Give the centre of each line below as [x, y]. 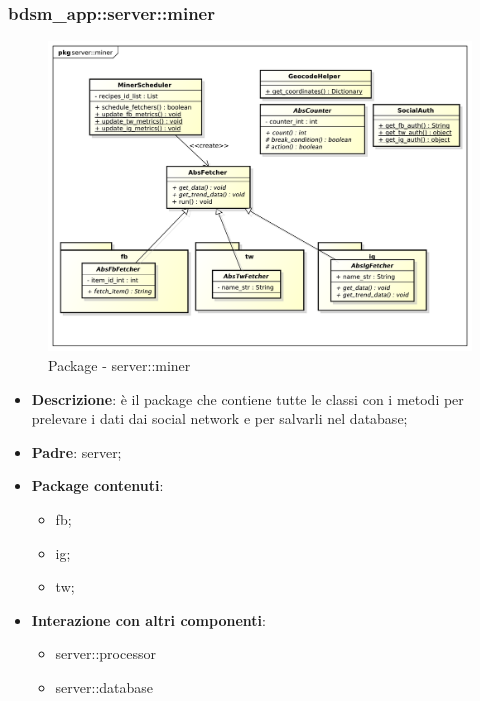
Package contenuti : [97, 485]
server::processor [105, 653]
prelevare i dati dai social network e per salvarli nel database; [219, 418]
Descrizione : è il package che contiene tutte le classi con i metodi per [247, 398]
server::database [104, 686]
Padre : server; [76, 451]
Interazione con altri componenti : [148, 619]
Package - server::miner [119, 364]
